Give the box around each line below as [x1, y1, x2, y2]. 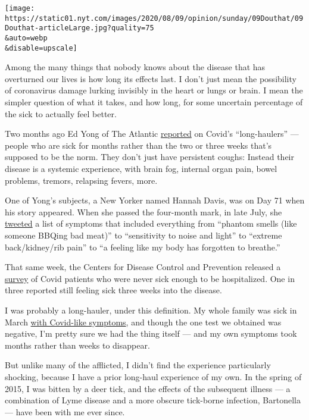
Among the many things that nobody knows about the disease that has [5, 61, 266, 73]
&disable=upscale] [5, 43, 77, 52]
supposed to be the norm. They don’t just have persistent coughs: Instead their [5, 151, 294, 163]
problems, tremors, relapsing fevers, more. [5, 174, 158, 186]
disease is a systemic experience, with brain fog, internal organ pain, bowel [5, 162, 277, 175]
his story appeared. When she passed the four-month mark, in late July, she [5, 205, 282, 218]
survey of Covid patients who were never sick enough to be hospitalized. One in [5, 272, 295, 284]
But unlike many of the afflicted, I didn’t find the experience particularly [5, 359, 271, 371]
